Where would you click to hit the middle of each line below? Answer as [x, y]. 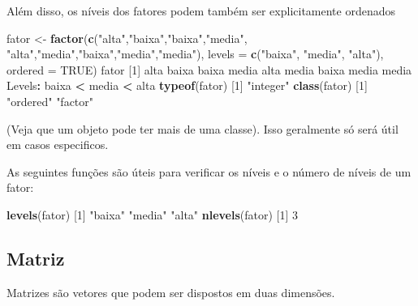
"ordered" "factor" [50, 101]
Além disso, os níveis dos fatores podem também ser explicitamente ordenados [201, 11]
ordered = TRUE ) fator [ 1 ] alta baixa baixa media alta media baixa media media [209, 69]
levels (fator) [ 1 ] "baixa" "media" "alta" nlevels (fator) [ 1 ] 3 [153, 214]
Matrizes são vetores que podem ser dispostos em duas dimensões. [171, 292]
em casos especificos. [58, 144]
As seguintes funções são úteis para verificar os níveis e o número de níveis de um [209, 171]
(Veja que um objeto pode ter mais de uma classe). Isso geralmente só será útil [203, 128]
